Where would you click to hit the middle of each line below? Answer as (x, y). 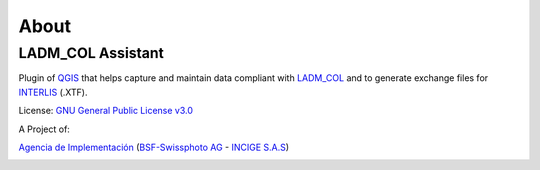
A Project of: (44, 129)
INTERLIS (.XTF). (53, 92)
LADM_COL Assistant (91, 53)
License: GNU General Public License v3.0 (106, 111)
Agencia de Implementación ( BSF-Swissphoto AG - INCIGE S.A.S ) (154, 147)
